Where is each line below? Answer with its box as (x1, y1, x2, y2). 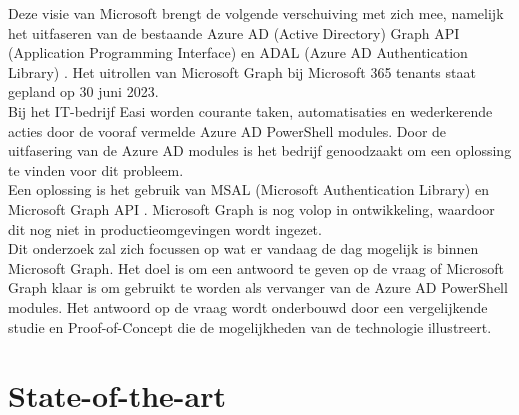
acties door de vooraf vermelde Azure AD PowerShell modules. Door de (8, 120, 447, 141)
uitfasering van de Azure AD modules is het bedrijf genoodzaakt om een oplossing (8, 140, 512, 161)
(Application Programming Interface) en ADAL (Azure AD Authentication (8, 42, 468, 63)
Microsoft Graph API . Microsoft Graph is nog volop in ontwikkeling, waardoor (8, 198, 495, 219)
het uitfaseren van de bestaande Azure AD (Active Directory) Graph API (8, 22, 460, 43)
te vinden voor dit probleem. (8, 159, 184, 180)
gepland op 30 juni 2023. (8, 81, 159, 102)
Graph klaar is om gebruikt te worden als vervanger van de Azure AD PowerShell (8, 277, 508, 298)
